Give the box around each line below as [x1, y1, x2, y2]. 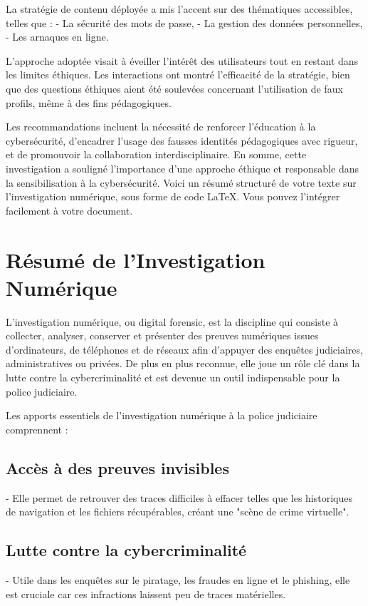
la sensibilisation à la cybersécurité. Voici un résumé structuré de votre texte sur [6, 175, 357, 190]
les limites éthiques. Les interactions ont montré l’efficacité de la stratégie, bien [6, 67, 350, 82]
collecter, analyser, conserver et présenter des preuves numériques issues [6, 328, 319, 343]
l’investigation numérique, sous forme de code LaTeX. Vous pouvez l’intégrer [6, 189, 340, 204]
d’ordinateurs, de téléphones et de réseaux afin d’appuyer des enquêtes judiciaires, [6, 341, 363, 356]
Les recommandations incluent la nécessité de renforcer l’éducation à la [6, 119, 316, 134]
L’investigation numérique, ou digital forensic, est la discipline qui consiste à [6, 314, 339, 329]
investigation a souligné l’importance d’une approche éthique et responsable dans [6, 160, 359, 175]
